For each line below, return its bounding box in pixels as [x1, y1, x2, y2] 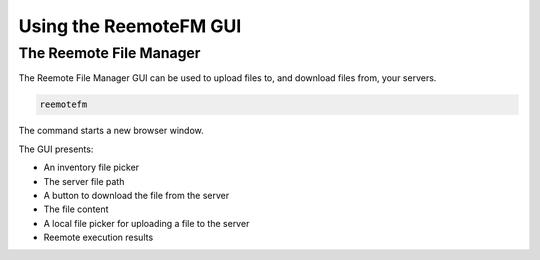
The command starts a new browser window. [18, 125, 204, 137]
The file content [43, 203, 109, 215]
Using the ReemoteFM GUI [18, 15, 242, 37]
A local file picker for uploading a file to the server [43, 217, 250, 229]
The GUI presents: [18, 143, 94, 155]
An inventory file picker [43, 161, 140, 174]
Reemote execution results [43, 231, 154, 244]
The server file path [43, 175, 125, 187]
